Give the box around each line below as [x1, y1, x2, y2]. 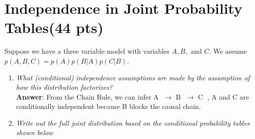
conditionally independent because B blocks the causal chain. [16, 101, 201, 111]
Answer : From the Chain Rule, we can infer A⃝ [16, 91, 161, 102]
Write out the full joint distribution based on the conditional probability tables [16, 117, 250, 128]
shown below [16, 127, 53, 138]
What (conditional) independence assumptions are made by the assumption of [16, 72, 250, 82]
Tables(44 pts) [4, 17, 104, 37]
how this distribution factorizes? [16, 82, 113, 92]
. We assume [209, 46, 247, 56]
